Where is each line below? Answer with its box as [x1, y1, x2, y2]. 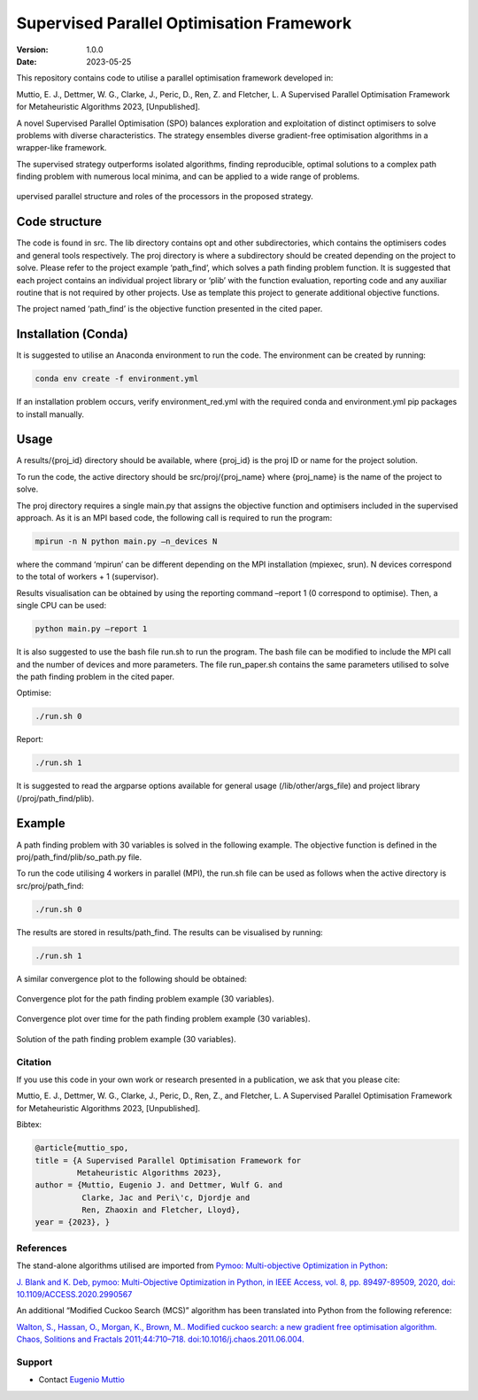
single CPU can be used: [16, 600, 106, 611]
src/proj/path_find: [16, 880, 84, 891]
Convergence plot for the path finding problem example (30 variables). [16, 994, 274, 1004]
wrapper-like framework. [16, 143, 107, 153]
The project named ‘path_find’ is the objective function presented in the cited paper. [16, 304, 323, 314]
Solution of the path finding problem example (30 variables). [16, 1033, 236, 1044]
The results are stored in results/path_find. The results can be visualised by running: [16, 926, 323, 938]
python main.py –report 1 [35, 624, 148, 634]
